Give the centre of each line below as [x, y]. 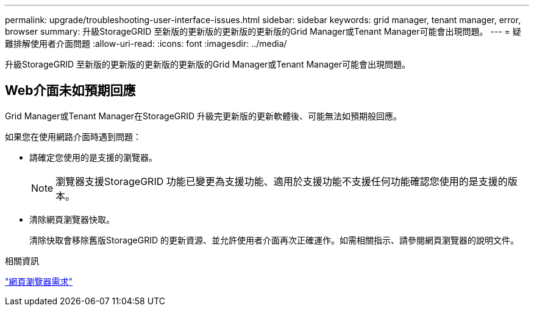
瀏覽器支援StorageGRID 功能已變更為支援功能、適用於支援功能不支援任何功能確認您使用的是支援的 [282, 181]
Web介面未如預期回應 [70, 91]
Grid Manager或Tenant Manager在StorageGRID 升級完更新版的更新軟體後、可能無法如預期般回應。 [204, 116]
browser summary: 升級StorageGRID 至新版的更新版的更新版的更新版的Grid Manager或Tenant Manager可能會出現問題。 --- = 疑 [263, 31]
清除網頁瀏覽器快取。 [72, 219]
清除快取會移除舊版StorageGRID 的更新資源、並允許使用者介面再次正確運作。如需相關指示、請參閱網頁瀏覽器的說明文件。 [274, 240]
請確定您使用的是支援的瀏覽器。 [93, 157]
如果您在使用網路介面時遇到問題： [73, 136]
